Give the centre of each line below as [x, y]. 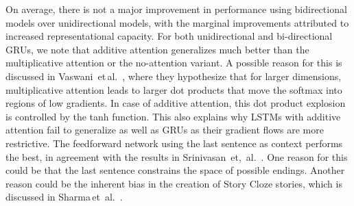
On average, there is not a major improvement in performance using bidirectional [176, 9]
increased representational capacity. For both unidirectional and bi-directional [169, 36]
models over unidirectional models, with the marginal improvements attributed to [177, 22]
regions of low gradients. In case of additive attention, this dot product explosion [176, 103]
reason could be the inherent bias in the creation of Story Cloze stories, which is [174, 183]
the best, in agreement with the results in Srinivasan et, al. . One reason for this [177, 156]
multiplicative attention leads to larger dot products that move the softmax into [174, 89]
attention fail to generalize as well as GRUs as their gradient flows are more [165, 130]
